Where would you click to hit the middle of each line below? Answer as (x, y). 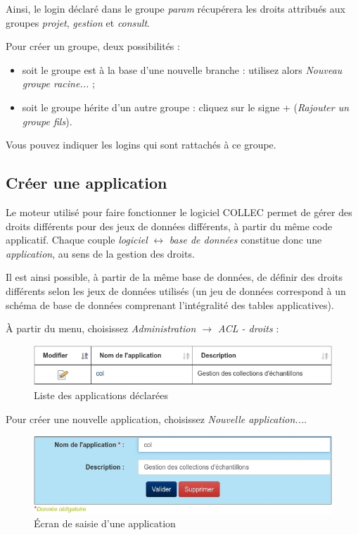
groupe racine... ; (58, 83)
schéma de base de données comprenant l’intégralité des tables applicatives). (170, 304)
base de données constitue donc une (245, 240)
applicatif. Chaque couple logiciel (77, 240)
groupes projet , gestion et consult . (78, 22)
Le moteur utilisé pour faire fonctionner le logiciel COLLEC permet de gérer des (179, 212)
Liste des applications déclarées (101, 395)
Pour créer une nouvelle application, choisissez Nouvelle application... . (156, 418)
